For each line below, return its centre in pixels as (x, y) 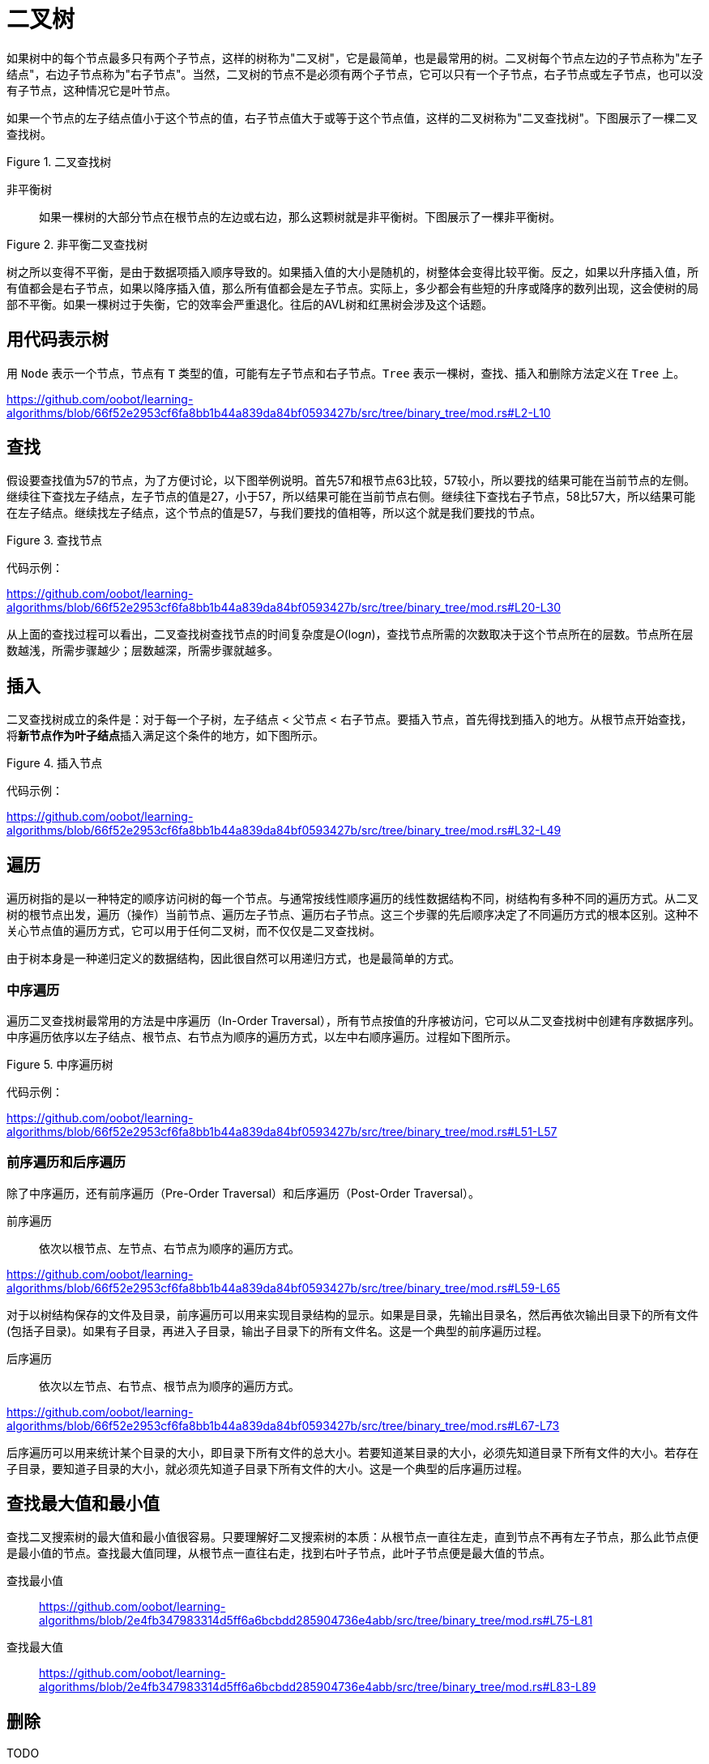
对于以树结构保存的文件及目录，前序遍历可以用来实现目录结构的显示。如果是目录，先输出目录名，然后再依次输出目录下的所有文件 (352, 1314)
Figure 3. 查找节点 (54, 540)
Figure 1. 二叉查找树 (59, 161)
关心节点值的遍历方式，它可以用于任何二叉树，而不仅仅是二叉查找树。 (194, 931)
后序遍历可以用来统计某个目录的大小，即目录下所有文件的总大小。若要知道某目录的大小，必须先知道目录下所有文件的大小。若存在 (352, 1452)
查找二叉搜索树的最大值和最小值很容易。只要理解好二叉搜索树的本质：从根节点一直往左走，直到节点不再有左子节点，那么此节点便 (352, 1537)
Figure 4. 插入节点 (55, 763)
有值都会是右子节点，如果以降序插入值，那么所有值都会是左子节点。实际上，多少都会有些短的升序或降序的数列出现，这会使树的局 (352, 288)
